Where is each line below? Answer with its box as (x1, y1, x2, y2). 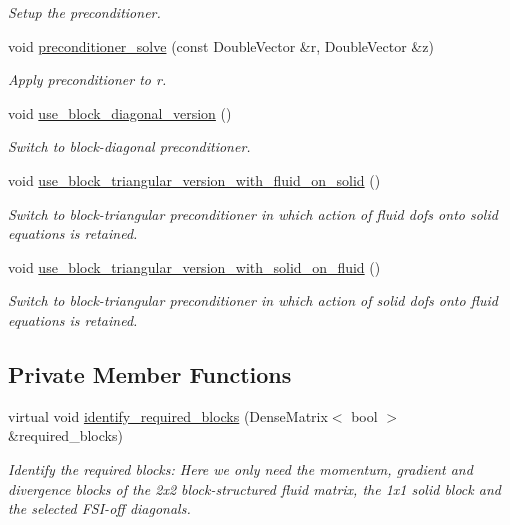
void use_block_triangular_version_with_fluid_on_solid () (8, 169, 381, 190)
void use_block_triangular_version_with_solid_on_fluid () (8, 256, 381, 277)
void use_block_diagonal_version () (8, 102, 232, 123)
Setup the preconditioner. (8, 2, 161, 22)
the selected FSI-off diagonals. (8, 498, 191, 519)
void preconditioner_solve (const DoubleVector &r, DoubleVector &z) (8, 35, 434, 56)
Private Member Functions (8, 358, 292, 389)
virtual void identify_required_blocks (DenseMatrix (8, 405, 328, 426)
